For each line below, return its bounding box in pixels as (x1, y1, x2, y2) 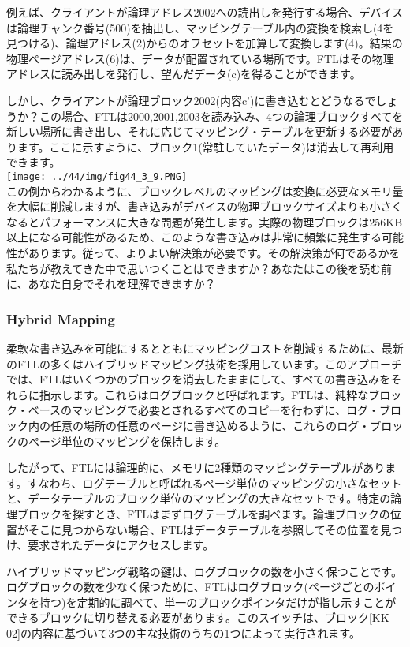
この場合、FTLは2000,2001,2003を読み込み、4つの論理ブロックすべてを (39, 107, 403, 124)
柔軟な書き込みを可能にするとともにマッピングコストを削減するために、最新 (6, 339, 404, 356)
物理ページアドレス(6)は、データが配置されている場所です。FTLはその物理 (6, 50, 394, 66)
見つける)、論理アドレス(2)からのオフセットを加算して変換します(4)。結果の (6, 35, 403, 51)
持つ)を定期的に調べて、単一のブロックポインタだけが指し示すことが (39, 593, 397, 610)
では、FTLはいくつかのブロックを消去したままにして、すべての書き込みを (6, 371, 390, 387)
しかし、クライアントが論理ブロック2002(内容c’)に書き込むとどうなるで (6, 92, 376, 108)
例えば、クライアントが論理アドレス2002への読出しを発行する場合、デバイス (6, 4, 404, 20)
